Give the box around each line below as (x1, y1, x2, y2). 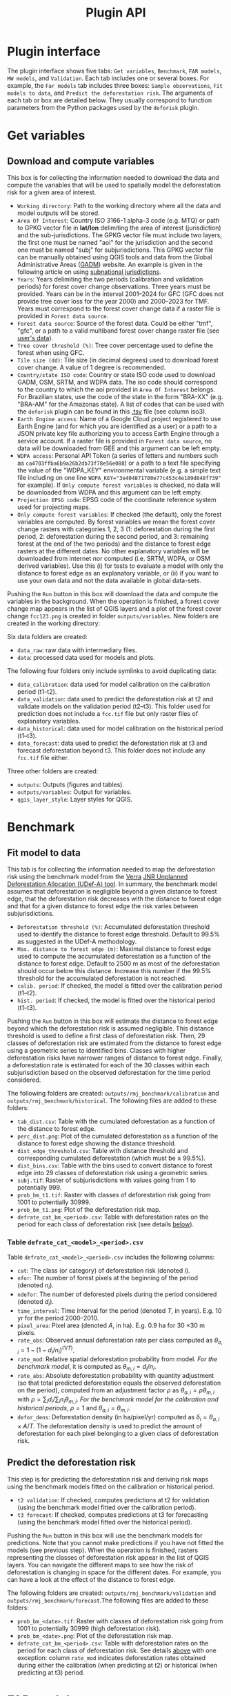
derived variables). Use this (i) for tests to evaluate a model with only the (17, 562, 224, 570)
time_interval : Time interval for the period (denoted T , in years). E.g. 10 (17, 1306, 222, 1315)
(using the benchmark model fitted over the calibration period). (17, 1503, 197, 1511)
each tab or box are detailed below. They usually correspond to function (7, 95, 212, 104)
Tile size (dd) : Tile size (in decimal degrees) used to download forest (17, 356, 219, 364)
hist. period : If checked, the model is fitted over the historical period (17, 996, 216, 1004)
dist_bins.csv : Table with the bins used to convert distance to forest (17, 1161, 212, 1170)
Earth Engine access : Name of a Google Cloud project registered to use (17, 414, 221, 423)
